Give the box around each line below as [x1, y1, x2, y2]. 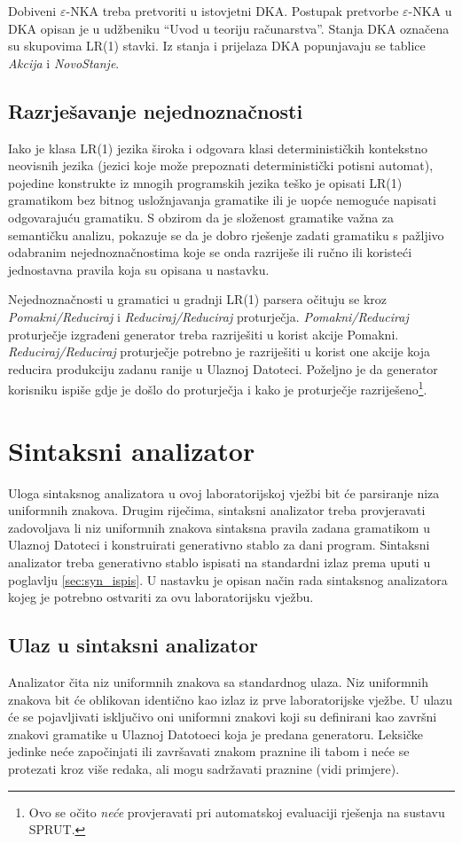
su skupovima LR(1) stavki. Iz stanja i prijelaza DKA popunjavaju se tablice [8, 36, 426, 55]
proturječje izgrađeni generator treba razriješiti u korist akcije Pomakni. [8, 324, 399, 343]
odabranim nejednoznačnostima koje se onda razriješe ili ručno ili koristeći [8, 243, 412, 261]
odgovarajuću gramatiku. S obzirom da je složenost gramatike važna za [8, 207, 395, 226]
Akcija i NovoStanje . [8, 53, 120, 72]
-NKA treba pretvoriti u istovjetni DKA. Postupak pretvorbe [66, 2, 399, 20]
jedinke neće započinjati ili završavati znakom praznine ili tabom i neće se [8, 742, 410, 761]
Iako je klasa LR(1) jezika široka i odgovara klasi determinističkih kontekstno [8, 138, 427, 157]
